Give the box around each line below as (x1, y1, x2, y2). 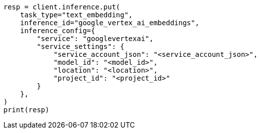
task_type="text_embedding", (20, 11, 133, 19)
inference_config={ (20, 27, 95, 35)
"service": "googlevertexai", (37, 35, 154, 43)
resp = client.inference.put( (3, 3, 121, 11)
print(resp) (3, 106, 49, 114)
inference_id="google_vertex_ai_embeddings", (20, 19, 200, 27)
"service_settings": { (37, 43, 125, 50)
